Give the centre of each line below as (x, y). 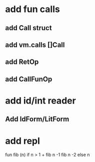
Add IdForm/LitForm (37, 119)
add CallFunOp (29, 79)
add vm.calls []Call (35, 45)
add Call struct (28, 28)
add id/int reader (40, 100)
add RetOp (22, 62)
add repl (22, 141)
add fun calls (32, 9)
